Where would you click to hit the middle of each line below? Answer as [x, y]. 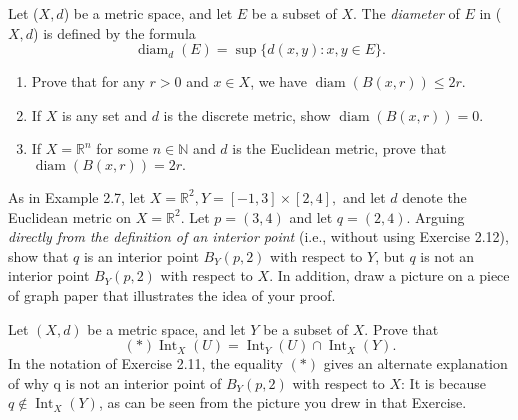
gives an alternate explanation [415, 363]
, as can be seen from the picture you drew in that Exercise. [282, 402]
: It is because [443, 382]
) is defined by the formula [114, 32]
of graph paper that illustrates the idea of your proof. [172, 294]
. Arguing [435, 216]
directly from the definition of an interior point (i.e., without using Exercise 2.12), [258, 236]
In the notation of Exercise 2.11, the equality [145, 363]
